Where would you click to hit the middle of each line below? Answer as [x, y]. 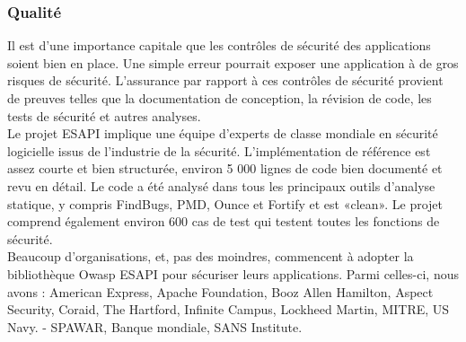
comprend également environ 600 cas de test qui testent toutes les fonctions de [224, 221]
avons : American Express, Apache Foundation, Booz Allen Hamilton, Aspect [220, 291]
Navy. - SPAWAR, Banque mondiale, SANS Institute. [155, 326]
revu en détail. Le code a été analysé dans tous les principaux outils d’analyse [221, 185]
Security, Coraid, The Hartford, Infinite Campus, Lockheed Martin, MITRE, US [229, 309]
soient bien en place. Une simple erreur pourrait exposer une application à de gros [233, 62]
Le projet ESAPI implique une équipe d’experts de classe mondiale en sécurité [223, 133]
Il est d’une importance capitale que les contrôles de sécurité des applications [219, 45]
